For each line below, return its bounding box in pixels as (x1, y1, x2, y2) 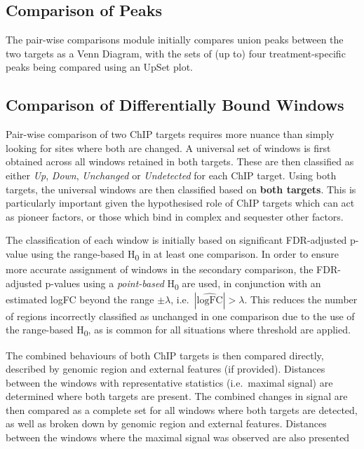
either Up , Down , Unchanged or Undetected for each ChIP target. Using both (6, 167, 337, 182)
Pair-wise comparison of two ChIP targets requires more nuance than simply (6, 127, 335, 141)
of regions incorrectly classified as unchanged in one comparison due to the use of (6, 308, 355, 323)
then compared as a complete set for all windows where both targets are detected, (6, 402, 358, 417)
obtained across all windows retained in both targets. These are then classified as (6, 154, 354, 169)
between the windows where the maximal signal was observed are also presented (6, 430, 350, 445)
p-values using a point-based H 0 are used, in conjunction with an (45, 275, 321, 292)
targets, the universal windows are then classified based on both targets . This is (6, 181, 356, 196)
